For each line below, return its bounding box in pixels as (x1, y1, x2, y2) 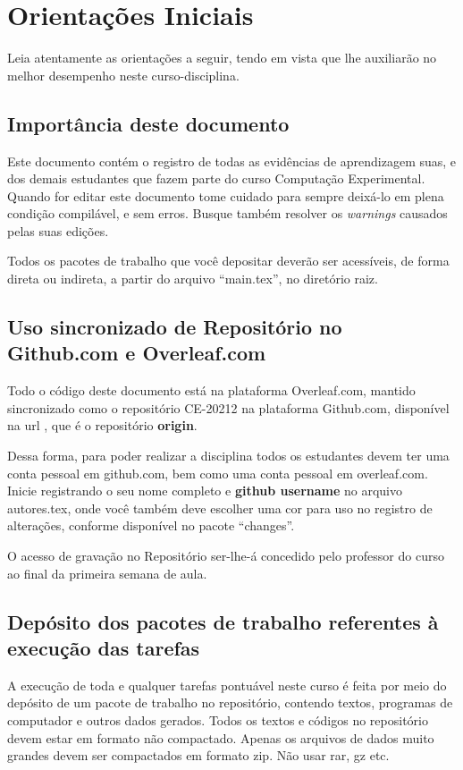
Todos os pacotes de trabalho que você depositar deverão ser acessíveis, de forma (7, 251, 450, 270)
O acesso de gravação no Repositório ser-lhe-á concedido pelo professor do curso (7, 546, 444, 565)
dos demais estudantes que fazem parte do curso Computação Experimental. (7, 169, 425, 188)
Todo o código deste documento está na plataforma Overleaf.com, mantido (7, 381, 416, 400)
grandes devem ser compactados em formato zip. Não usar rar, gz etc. (7, 746, 390, 765)
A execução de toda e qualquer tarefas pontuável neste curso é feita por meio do (7, 675, 447, 694)
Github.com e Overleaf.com (7, 339, 266, 367)
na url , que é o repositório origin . (7, 416, 198, 435)
